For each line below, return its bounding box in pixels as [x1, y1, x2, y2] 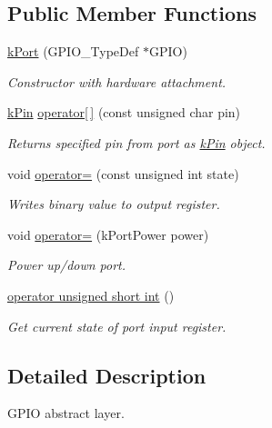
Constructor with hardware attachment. [7, 72, 227, 91]
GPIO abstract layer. [7, 403, 125, 423]
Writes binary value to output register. [7, 194, 220, 214]
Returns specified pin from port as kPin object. [7, 133, 266, 152]
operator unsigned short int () [7, 285, 175, 304]
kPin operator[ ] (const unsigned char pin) [7, 103, 241, 122]
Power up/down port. [7, 255, 126, 274]
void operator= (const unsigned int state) [7, 164, 239, 183]
